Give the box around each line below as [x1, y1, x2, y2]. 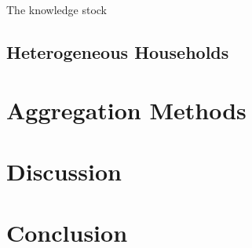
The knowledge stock [6, 2, 108, 17]
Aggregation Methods [6, 93, 247, 126]
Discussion [6, 155, 122, 187]
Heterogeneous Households [6, 39, 229, 64]
